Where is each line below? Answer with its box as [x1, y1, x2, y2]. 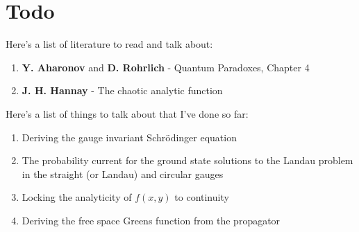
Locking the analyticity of [22, 190, 132, 204]
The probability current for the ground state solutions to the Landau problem [22, 153, 353, 168]
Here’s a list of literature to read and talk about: [6, 37, 213, 51]
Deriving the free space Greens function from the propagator [22, 213, 281, 227]
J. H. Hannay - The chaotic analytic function [22, 83, 223, 98]
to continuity [174, 190, 229, 204]
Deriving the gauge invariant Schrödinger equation [22, 130, 237, 144]
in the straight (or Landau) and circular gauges [22, 166, 224, 181]
